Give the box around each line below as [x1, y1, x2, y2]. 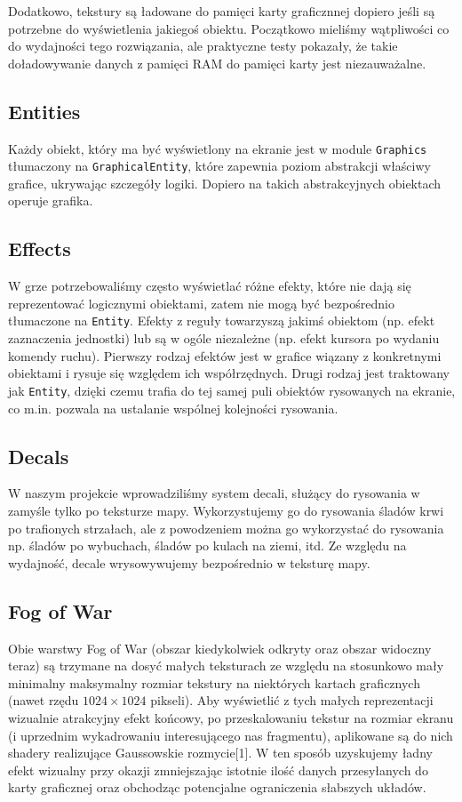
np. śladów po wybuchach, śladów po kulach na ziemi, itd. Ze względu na [8, 536, 407, 555]
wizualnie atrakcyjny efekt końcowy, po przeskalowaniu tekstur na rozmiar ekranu [8, 708, 454, 726]
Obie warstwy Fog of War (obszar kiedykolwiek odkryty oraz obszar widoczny [8, 638, 432, 657]
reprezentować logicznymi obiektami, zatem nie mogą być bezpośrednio [8, 293, 394, 312]
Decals [8, 442, 69, 469]
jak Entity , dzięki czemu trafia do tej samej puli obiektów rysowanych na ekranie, [8, 381, 456, 399]
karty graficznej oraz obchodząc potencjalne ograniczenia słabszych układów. [8, 778, 426, 797]
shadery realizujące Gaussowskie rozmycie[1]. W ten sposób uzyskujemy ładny [8, 743, 433, 762]
